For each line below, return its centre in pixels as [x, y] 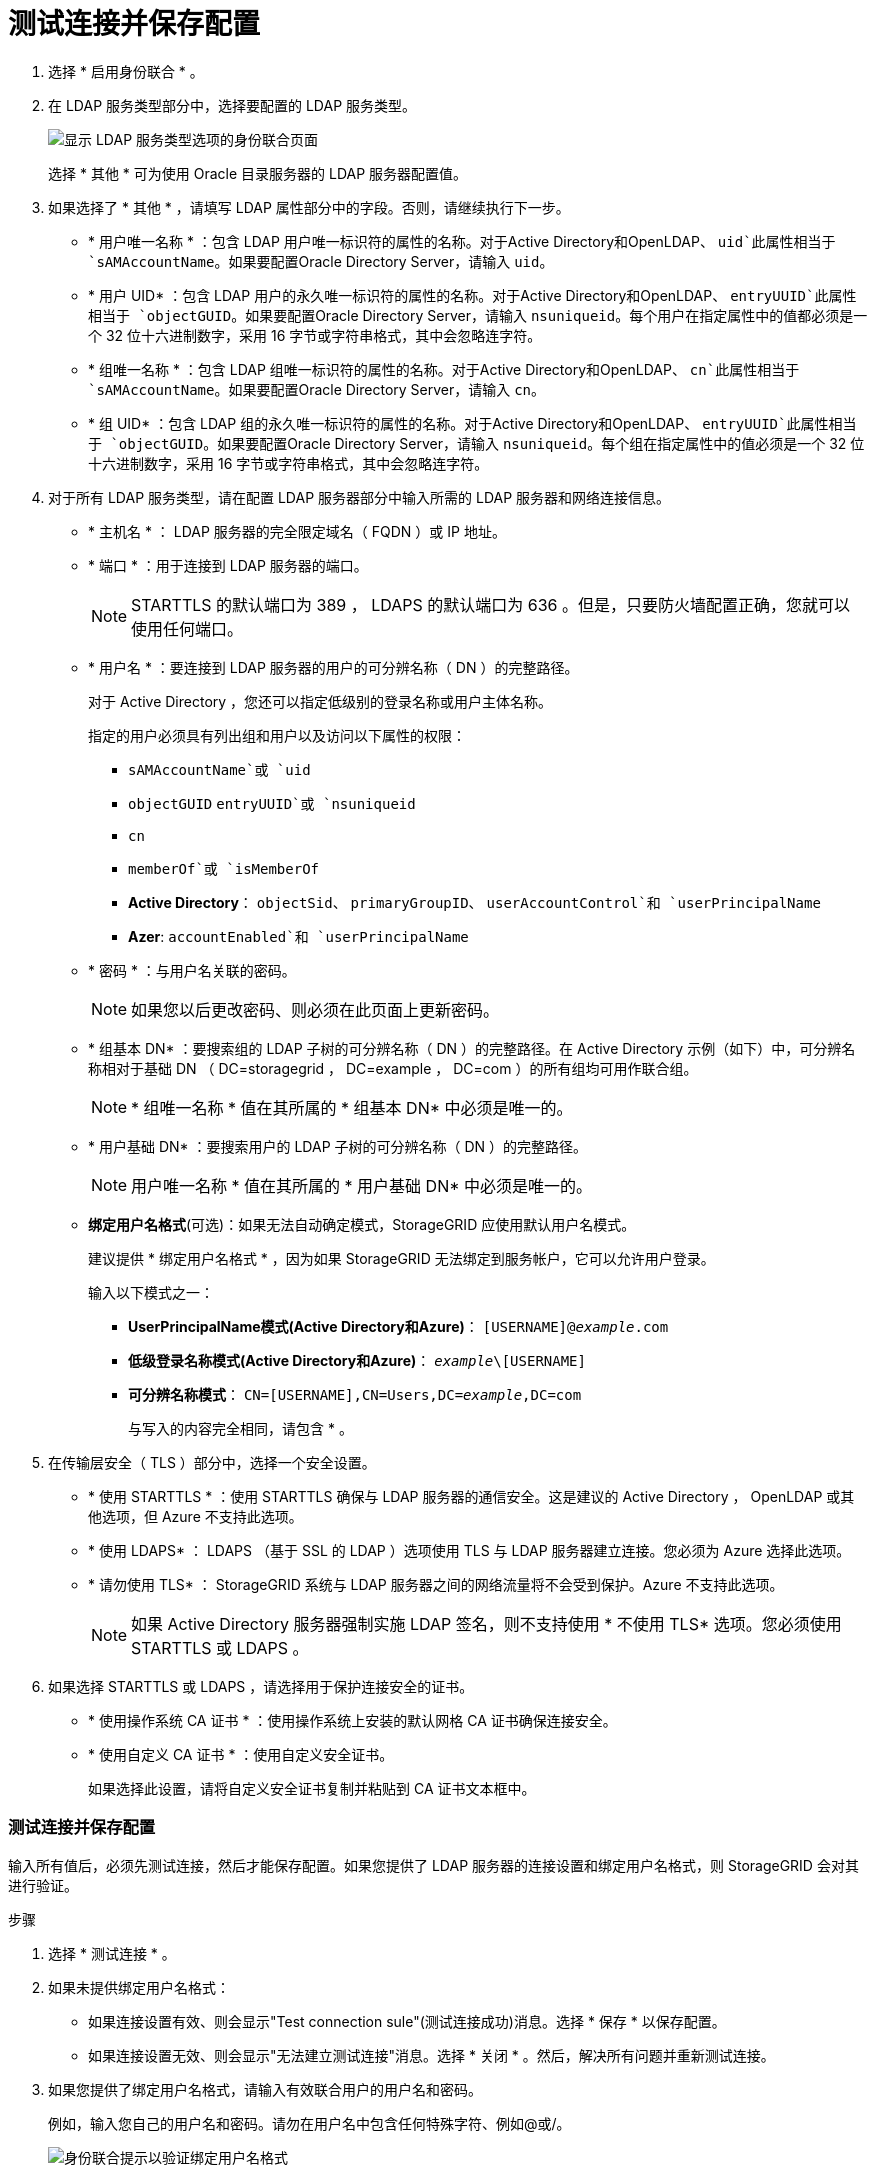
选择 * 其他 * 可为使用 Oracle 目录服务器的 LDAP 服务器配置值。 [258, 173]
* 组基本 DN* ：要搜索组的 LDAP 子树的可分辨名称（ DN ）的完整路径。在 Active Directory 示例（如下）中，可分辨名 [472, 1048]
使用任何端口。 [187, 628]
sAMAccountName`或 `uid [219, 769]
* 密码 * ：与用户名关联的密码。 [192, 970]
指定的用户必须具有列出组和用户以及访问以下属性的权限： [277, 735]
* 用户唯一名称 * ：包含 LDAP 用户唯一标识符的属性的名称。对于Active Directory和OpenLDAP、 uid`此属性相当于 [462, 241]
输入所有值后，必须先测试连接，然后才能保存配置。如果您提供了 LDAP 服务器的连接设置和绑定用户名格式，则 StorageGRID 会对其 [433, 1865]
